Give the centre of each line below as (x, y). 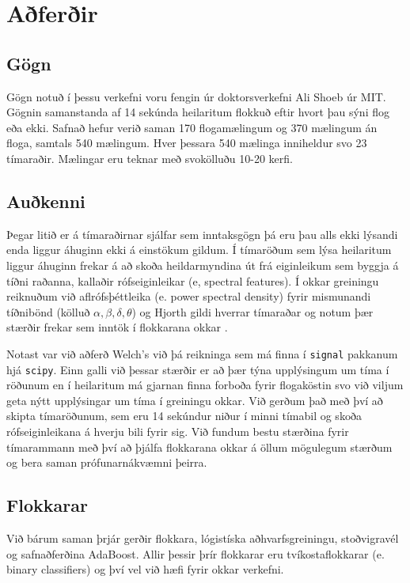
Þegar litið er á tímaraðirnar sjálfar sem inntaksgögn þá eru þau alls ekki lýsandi (202, 234)
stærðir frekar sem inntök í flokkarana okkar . (117, 327)
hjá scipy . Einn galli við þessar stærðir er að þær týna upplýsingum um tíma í (198, 369)
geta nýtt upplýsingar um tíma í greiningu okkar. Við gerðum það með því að (195, 400)
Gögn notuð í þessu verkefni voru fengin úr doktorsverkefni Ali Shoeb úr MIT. (196, 96)
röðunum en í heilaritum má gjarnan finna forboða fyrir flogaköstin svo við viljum (205, 385)
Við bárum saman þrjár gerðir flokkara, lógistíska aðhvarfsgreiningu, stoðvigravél (203, 538)
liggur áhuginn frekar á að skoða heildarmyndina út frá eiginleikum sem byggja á (203, 265)
